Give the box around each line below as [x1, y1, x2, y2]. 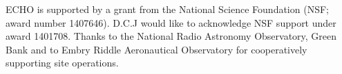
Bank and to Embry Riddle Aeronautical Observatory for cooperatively [6, 42, 307, 56]
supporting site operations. [6, 56, 119, 70]
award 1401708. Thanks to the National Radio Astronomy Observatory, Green [6, 29, 337, 43]
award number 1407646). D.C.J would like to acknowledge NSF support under [6, 15, 336, 29]
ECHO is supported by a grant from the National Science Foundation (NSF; [6, 2, 329, 16]
